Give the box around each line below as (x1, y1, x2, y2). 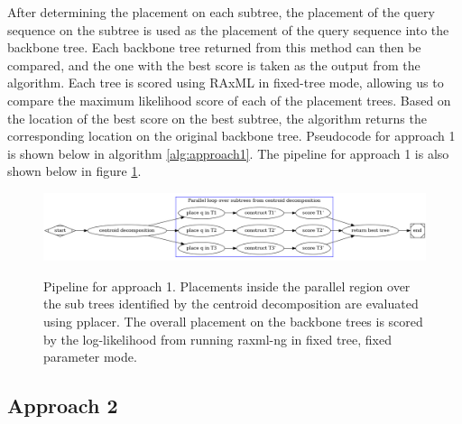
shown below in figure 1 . (7, 161, 142, 180)
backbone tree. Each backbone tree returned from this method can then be (7, 38, 421, 57)
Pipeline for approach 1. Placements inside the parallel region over (43, 276, 411, 295)
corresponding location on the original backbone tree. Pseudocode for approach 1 (7, 126, 456, 145)
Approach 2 (7, 392, 118, 419)
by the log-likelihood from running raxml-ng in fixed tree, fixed (43, 329, 392, 348)
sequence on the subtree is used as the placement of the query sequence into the (7, 20, 449, 39)
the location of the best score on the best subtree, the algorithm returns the (7, 108, 427, 127)
